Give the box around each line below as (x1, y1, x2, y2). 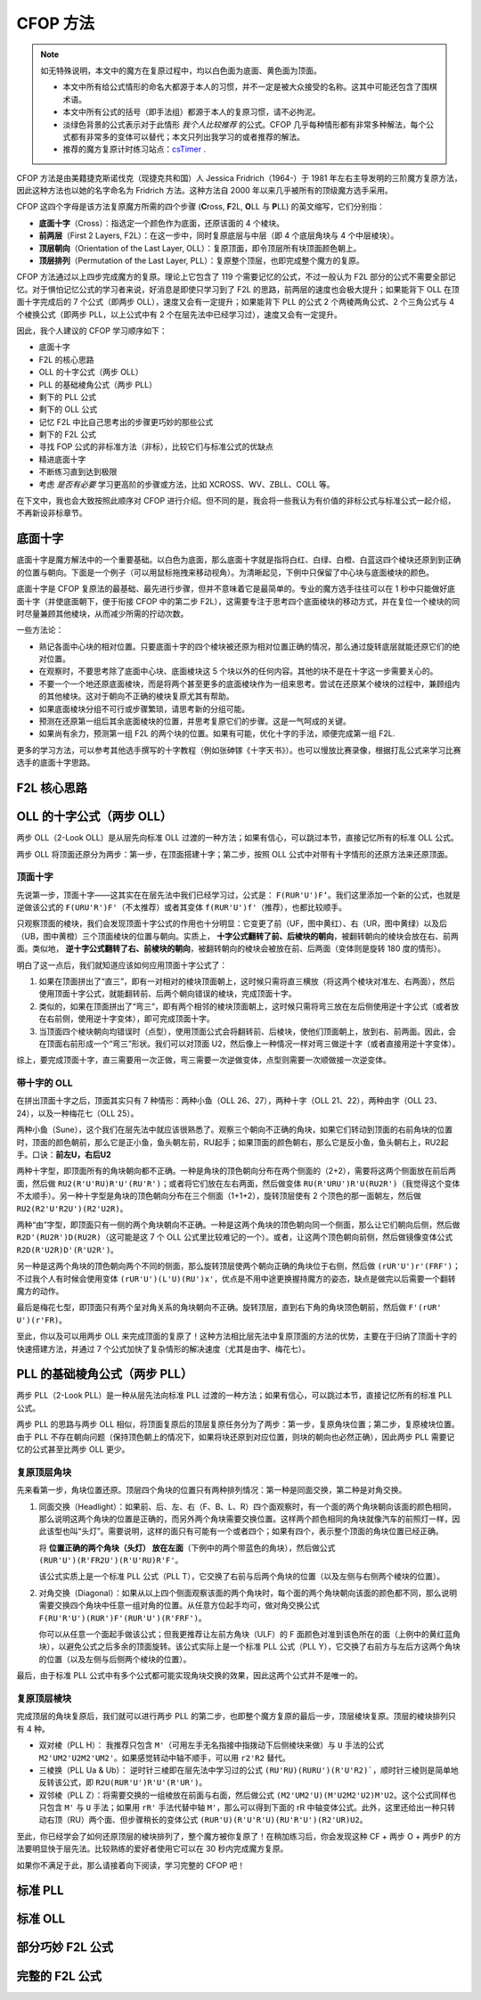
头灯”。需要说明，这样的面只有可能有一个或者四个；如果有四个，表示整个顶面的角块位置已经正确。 (81, 1526, 444, 1537)
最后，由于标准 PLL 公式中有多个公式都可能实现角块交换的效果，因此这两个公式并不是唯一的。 (16, 1670, 363, 1681)
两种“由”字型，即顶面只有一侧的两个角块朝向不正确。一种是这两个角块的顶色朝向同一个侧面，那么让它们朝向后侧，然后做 (16, 1219, 461, 1230)
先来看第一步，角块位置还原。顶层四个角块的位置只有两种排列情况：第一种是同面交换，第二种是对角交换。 (16, 1485, 407, 1496)
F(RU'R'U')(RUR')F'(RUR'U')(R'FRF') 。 (38, 1612, 207, 1623)
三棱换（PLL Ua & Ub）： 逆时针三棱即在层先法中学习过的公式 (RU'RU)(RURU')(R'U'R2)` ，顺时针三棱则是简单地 (38, 1765, 459, 1775)
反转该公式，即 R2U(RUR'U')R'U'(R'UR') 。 (38, 1777, 208, 1788)
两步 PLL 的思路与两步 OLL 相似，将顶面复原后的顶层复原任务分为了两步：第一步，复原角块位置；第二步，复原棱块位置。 (16, 1419, 461, 1430)
